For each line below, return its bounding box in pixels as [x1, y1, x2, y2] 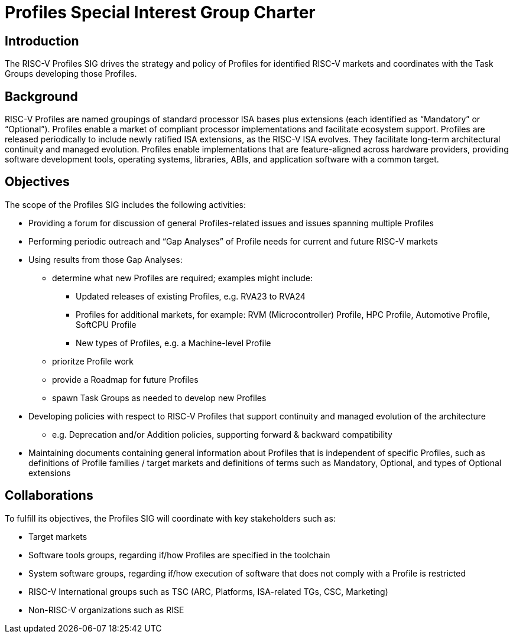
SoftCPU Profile [76, 319, 137, 330]
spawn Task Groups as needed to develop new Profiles [52, 392, 267, 403]
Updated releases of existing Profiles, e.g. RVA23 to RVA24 [76, 291, 306, 301]
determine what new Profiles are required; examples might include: [52, 272, 313, 283]
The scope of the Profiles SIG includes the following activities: [5, 199, 246, 210]
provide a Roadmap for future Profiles [52, 374, 199, 385]
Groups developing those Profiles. [5, 69, 137, 79]
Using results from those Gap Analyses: [28, 254, 183, 265]
